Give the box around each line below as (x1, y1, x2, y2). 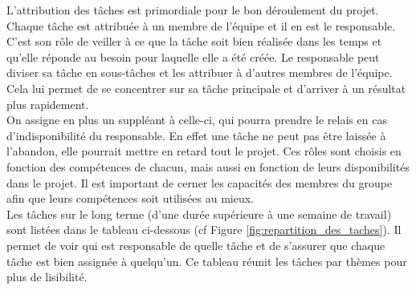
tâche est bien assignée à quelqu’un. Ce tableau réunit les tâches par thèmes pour (6, 252, 407, 269)
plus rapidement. (6, 95, 89, 112)
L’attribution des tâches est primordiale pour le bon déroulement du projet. (6, 2, 379, 18)
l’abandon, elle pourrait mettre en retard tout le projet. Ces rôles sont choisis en (6, 143, 402, 159)
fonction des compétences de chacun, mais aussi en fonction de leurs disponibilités (6, 158, 410, 175)
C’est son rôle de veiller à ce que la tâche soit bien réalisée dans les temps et (6, 33, 382, 50)
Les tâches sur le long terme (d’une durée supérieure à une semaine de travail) (6, 205, 392, 222)
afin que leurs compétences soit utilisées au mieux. (6, 190, 254, 207)
